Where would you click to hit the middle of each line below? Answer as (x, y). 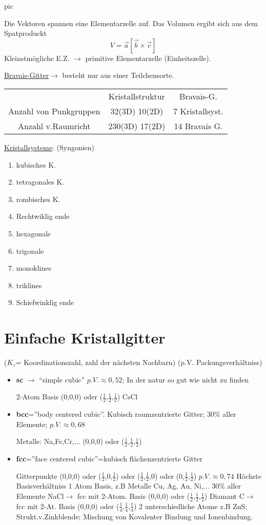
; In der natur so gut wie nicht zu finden (185, 379)
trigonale (30, 250)
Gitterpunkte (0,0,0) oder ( (59, 476)
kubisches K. (36, 164)
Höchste (249, 476)
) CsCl (127, 397)
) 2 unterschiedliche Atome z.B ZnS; (190, 506)
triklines (29, 285)
